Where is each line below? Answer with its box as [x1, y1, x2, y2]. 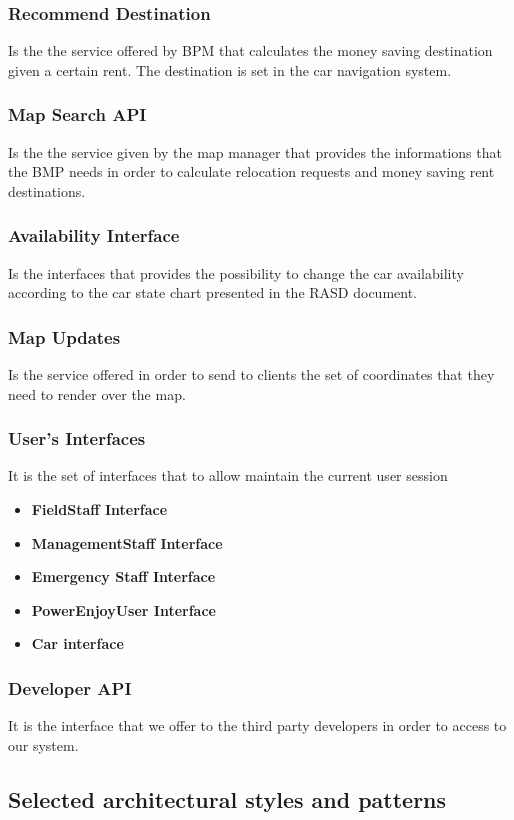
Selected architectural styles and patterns [8, 783, 447, 814]
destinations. [8, 180, 86, 201]
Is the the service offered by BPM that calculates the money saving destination [8, 40, 493, 61]
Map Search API [8, 102, 147, 127]
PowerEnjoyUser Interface [31, 599, 216, 620]
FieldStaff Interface [31, 499, 168, 520]
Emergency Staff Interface [31, 566, 216, 587]
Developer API [8, 675, 132, 700]
